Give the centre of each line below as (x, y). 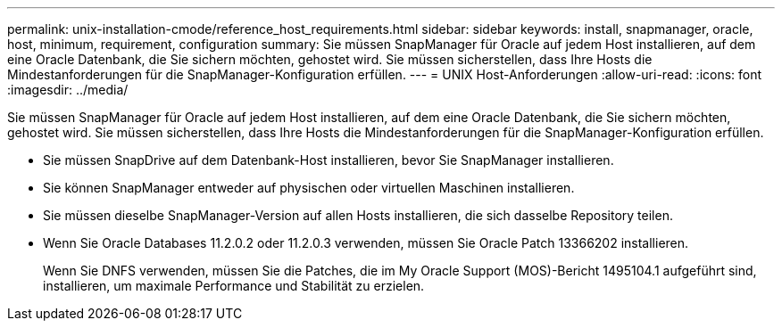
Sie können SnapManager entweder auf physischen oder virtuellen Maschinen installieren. (309, 188)
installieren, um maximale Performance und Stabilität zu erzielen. (234, 286)
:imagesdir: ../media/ (68, 90)
